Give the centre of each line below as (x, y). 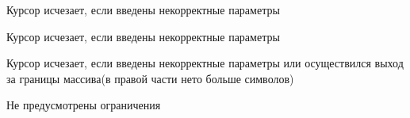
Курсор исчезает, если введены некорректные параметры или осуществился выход (205, 63)
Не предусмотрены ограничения (84, 105)
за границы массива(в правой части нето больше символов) (150, 78)
